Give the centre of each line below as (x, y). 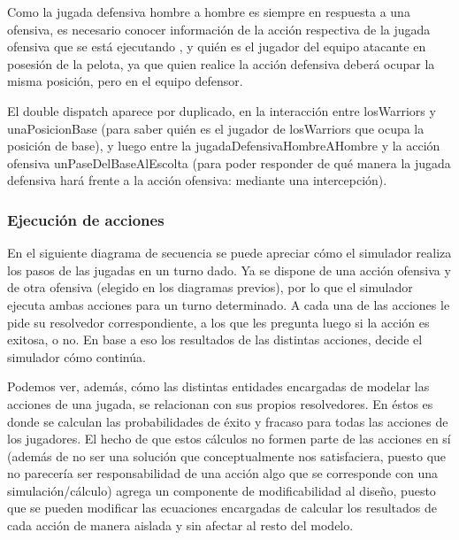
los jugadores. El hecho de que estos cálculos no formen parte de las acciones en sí (229, 439)
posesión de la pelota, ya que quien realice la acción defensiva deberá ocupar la (221, 63)
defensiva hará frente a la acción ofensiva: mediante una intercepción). (197, 180)
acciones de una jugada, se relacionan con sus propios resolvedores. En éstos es (220, 403)
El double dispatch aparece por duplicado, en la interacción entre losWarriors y (222, 110)
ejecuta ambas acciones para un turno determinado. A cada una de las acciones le (229, 304)
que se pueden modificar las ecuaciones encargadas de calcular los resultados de (222, 508)
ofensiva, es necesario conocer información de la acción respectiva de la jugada (219, 29)
